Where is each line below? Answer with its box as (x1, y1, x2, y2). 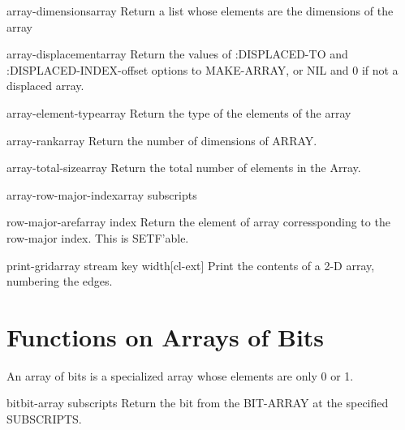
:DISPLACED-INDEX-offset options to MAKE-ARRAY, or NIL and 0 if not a (6, 61, 399, 78)
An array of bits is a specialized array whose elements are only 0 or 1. (6, 367, 354, 384)
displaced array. (6, 77, 84, 94)
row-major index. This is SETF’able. (6, 229, 189, 246)
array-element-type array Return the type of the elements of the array (6, 104, 351, 121)
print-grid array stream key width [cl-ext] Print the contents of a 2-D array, (6, 256, 375, 273)
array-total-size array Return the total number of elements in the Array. (6, 159, 361, 176)
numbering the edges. (6, 273, 113, 290)
